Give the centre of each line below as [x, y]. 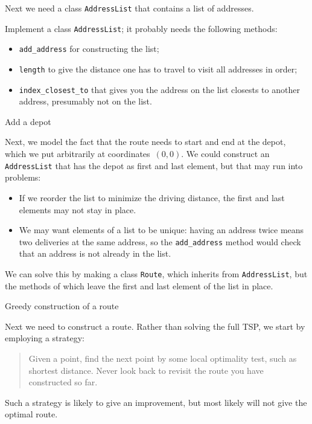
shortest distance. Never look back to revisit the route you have [146, 370]
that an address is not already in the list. [95, 253]
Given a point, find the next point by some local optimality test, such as [163, 358]
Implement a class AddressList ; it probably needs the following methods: [141, 28]
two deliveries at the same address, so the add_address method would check [160, 241]
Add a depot [28, 121]
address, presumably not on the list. [85, 101]
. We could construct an [225, 154]
